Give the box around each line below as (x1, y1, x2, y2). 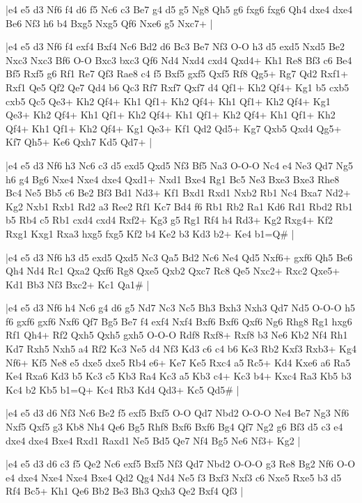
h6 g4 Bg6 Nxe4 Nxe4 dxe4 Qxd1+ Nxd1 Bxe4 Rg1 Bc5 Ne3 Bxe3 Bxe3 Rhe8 (6, 171, 340, 186)
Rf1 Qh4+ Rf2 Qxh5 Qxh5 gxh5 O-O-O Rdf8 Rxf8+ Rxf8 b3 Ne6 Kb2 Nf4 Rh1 (6, 327, 348, 342)
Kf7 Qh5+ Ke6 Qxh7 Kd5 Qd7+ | (6, 134, 152, 149)
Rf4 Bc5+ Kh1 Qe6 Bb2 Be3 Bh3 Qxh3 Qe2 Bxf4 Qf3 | (6, 483, 244, 498)
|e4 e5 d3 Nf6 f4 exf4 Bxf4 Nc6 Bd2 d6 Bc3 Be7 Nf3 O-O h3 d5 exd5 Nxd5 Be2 (6, 39, 345, 54)
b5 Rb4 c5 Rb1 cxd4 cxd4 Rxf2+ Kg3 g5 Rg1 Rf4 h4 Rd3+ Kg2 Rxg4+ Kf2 (6, 212, 333, 227)
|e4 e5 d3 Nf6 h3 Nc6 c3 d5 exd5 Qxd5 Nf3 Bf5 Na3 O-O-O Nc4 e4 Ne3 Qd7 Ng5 (6, 157, 354, 172)
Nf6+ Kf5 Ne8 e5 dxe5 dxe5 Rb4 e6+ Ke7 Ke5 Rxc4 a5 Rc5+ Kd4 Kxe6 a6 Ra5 (6, 355, 351, 369)
